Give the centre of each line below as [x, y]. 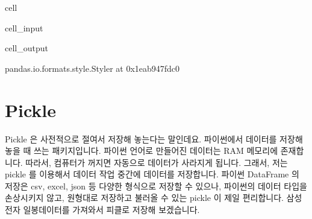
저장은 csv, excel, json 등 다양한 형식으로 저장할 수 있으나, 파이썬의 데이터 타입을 [156, 186]
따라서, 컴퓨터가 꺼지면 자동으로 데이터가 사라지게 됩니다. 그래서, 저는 [157, 162]
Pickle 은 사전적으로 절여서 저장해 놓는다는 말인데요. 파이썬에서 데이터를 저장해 [154, 138]
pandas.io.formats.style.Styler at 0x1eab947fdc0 [92, 68]
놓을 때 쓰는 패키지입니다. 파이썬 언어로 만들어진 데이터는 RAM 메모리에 [142, 151]
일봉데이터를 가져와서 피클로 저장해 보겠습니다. [111, 210]
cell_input [24, 27]
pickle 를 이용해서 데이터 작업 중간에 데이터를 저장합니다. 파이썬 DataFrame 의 [152, 174]
